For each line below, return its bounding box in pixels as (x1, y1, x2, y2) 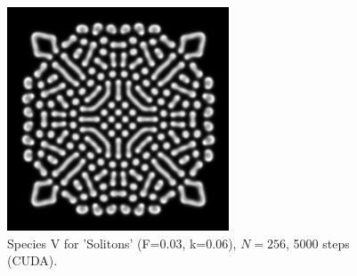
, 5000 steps (286, 233, 350, 252)
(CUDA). (7, 251, 58, 270)
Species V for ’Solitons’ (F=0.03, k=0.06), (7, 233, 237, 252)
